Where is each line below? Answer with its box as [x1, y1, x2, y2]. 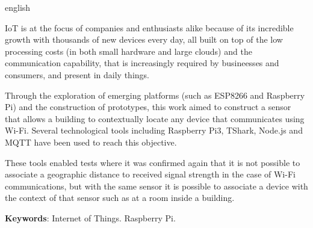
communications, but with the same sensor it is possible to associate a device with [5, 179, 308, 192]
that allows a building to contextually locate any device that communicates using [5, 112, 305, 125]
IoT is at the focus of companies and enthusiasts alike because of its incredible [5, 21, 294, 34]
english [5, 1, 31, 13]
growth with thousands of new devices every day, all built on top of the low [5, 33, 283, 46]
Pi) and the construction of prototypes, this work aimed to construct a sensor [5, 100, 291, 113]
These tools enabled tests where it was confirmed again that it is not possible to [5, 156, 300, 168]
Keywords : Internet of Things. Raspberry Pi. [5, 211, 176, 224]
